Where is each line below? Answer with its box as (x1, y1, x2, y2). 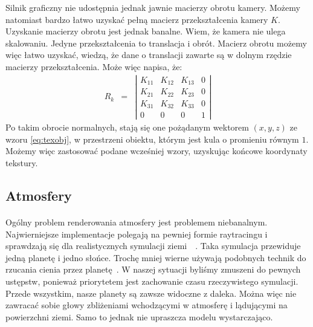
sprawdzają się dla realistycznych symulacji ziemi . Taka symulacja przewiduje (5, 239, 301, 252)
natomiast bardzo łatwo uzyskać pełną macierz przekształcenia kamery (5, 13, 268, 25)
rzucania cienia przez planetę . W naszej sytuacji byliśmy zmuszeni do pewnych (5, 263, 301, 276)
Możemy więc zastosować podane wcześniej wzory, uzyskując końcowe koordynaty (5, 144, 308, 157)
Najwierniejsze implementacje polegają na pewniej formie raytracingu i (5, 227, 268, 240)
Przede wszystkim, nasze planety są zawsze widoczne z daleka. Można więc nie (5, 287, 297, 299)
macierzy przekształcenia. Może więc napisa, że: (5, 60, 182, 73)
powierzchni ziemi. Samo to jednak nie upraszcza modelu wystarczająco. (5, 310, 273, 323)
